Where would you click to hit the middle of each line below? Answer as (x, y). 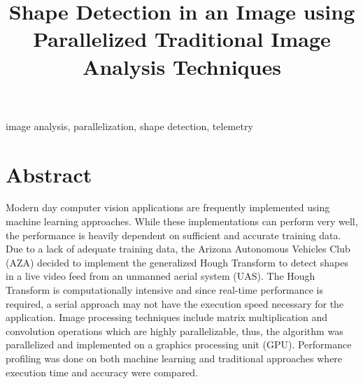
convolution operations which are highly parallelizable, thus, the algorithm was (175, 330)
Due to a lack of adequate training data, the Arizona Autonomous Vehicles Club (178, 249)
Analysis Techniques (182, 66)
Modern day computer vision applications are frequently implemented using (168, 207)
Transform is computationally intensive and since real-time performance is (165, 290)
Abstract (49, 174)
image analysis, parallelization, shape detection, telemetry (129, 126)
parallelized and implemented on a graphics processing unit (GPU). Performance (179, 344)
